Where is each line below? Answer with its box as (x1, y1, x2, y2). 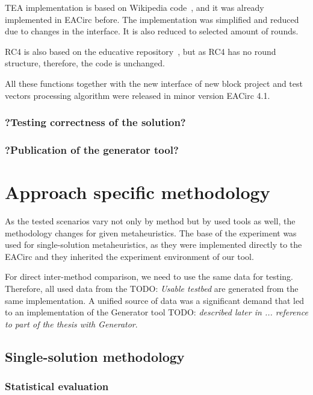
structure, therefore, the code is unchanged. (5, 57, 165, 69)
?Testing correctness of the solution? (5, 115, 186, 130)
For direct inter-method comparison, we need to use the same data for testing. (5, 270, 293, 283)
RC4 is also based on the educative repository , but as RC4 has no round (5, 45, 276, 57)
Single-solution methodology (5, 347, 185, 365)
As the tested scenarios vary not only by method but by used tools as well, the (5, 214, 296, 227)
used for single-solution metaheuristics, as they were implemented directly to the (5, 238, 302, 251)
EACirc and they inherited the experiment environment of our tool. (5, 250, 254, 262)
